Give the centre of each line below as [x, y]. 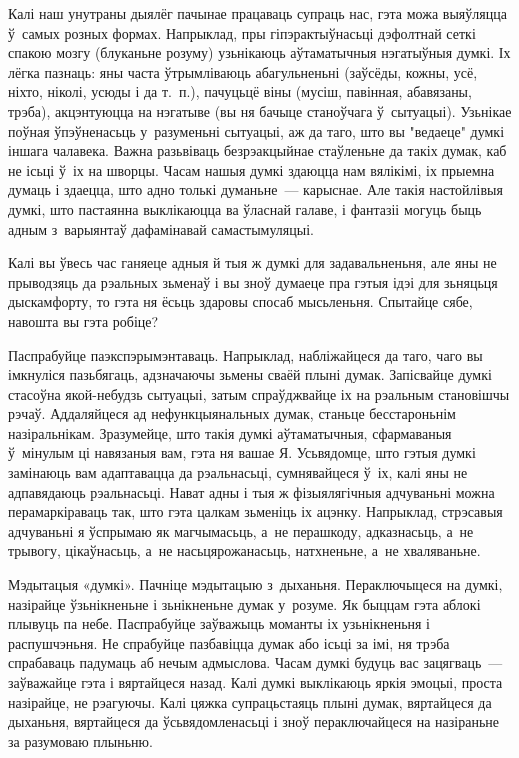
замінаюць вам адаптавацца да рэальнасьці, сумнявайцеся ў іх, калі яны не [238, 472]
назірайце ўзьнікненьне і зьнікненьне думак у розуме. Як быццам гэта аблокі [244, 603]
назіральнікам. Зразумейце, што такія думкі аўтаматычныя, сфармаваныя [230, 432]
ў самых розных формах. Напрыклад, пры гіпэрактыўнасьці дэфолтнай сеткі [242, 32]
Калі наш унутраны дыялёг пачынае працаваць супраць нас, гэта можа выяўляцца [257, 13]
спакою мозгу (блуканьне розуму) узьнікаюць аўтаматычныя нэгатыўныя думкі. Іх [259, 52]
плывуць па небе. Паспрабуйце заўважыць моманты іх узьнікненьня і [219, 623]
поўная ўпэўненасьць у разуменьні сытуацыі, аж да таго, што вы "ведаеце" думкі [256, 130]
